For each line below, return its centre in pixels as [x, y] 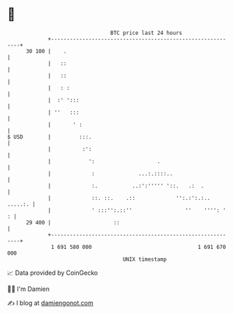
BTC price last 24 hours [146, 33]
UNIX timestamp [145, 259]
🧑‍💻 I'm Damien [29, 289]
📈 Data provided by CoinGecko [53, 273]
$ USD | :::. [50, 137]
